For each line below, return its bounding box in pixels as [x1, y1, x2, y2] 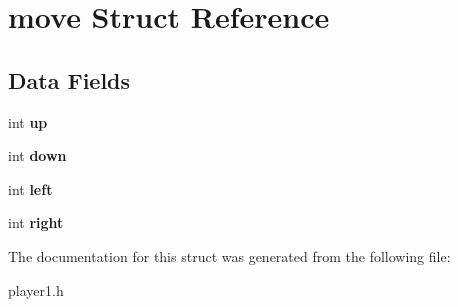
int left [8, 178, 53, 199]
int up [8, 111, 48, 132]
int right [8, 212, 64, 233]
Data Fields [8, 64, 131, 95]
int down [8, 145, 67, 166]
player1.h [8, 279, 64, 300]
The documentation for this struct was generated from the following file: [8, 245, 451, 266]
